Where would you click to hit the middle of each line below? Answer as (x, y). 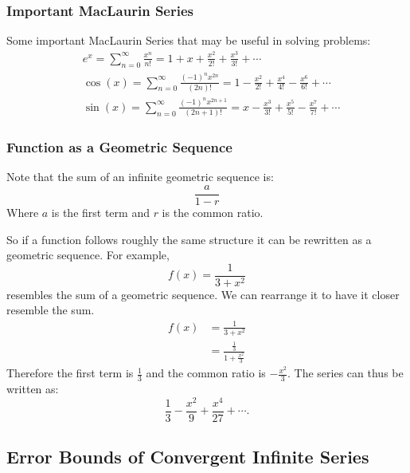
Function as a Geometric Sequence (119, 147)
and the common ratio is (206, 373)
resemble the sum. (51, 310)
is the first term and (100, 213)
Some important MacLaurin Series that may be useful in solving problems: (189, 40)
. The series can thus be (346, 373)
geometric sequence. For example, (88, 255)
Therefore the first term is (70, 373)
